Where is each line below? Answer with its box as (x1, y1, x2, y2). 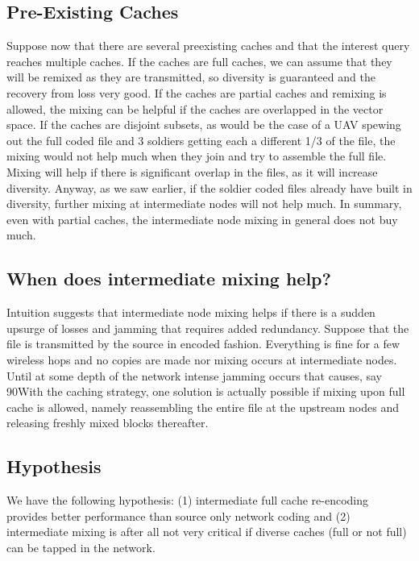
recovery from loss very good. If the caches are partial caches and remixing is (6, 84, 387, 101)
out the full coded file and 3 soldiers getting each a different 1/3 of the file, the (6, 131, 396, 148)
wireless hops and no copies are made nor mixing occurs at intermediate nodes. (6, 351, 397, 368)
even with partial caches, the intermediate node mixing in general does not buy (6, 210, 398, 227)
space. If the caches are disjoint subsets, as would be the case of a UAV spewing (6, 116, 401, 133)
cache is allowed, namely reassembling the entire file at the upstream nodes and (6, 398, 399, 415)
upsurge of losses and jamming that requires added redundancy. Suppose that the (6, 319, 409, 336)
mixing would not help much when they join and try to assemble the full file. (6, 148, 387, 164)
